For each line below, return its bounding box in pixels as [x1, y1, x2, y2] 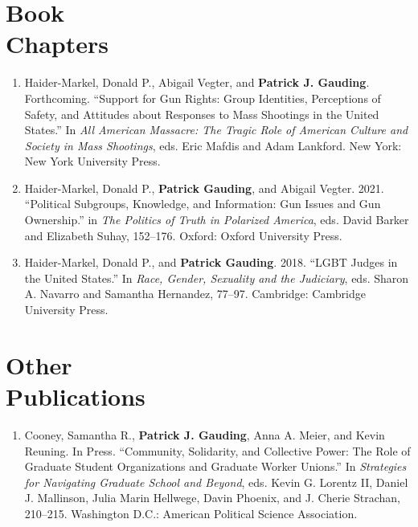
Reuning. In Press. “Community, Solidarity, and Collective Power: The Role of [24, 442, 411, 459]
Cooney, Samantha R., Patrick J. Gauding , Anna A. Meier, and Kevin [24, 426, 385, 443]
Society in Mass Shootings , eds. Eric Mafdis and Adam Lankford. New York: [24, 137, 402, 153]
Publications [6, 380, 145, 412]
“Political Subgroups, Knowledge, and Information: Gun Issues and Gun [24, 195, 381, 212]
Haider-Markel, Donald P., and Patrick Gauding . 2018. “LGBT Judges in [24, 254, 398, 271]
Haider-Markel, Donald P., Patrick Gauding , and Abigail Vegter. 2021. [24, 179, 384, 196]
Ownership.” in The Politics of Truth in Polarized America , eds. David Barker [24, 211, 409, 228]
